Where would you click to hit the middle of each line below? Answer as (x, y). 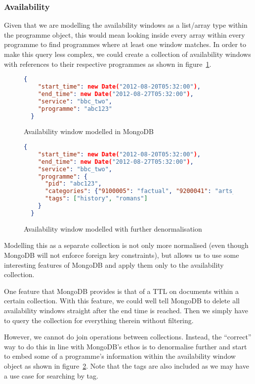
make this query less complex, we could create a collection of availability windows (127, 54)
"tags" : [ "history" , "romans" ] (96, 199)
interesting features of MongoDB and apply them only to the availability (114, 264)
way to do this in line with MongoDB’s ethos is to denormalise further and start (126, 346)
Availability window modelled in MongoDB (89, 131)
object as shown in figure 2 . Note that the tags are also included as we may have (127, 365)
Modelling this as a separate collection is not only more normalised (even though (126, 245)
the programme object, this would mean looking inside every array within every (125, 34)
